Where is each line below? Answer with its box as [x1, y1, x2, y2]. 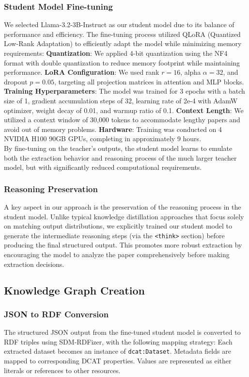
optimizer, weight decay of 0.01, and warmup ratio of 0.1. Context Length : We [4, 105, 244, 115]
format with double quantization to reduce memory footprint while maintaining [4, 57, 240, 67]
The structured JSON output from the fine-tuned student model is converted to [4, 327, 241, 337]
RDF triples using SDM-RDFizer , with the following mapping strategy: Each [4, 336, 233, 346]
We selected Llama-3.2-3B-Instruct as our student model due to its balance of [4, 19, 234, 30]
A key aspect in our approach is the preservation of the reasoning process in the [4, 201, 241, 212]
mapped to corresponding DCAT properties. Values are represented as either [4, 356, 232, 365]
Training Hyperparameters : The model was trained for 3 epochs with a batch [4, 86, 245, 96]
